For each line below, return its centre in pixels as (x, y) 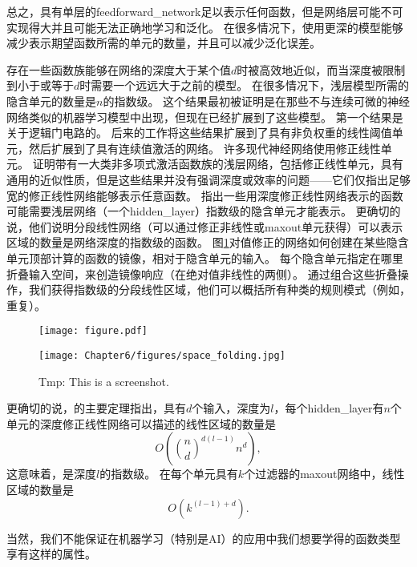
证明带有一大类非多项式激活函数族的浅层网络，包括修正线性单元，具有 (218, 164)
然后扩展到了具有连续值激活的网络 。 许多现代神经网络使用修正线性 (204, 148)
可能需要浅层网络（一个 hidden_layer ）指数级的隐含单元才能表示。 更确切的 (204, 211)
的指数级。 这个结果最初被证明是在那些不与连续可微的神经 (257, 101)
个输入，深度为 (231, 408)
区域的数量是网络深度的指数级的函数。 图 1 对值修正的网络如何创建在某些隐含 (208, 242)
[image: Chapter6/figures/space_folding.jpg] (162, 355)
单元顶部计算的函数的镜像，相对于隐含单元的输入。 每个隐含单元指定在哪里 (205, 257)
